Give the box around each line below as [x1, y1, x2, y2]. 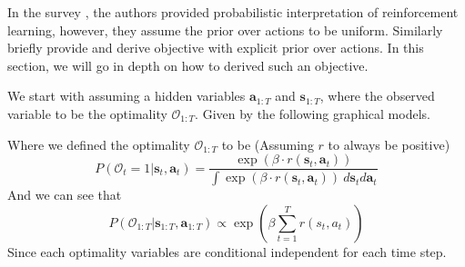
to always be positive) [328, 134, 450, 153]
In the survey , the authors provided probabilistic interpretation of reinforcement [7, 3, 459, 21]
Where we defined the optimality [7, 134, 190, 153]
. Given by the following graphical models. [195, 104, 430, 123]
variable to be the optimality [7, 104, 167, 123]
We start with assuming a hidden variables [7, 86, 246, 105]
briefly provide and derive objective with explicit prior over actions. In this [7, 38, 424, 57]
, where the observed [319, 86, 435, 105]
